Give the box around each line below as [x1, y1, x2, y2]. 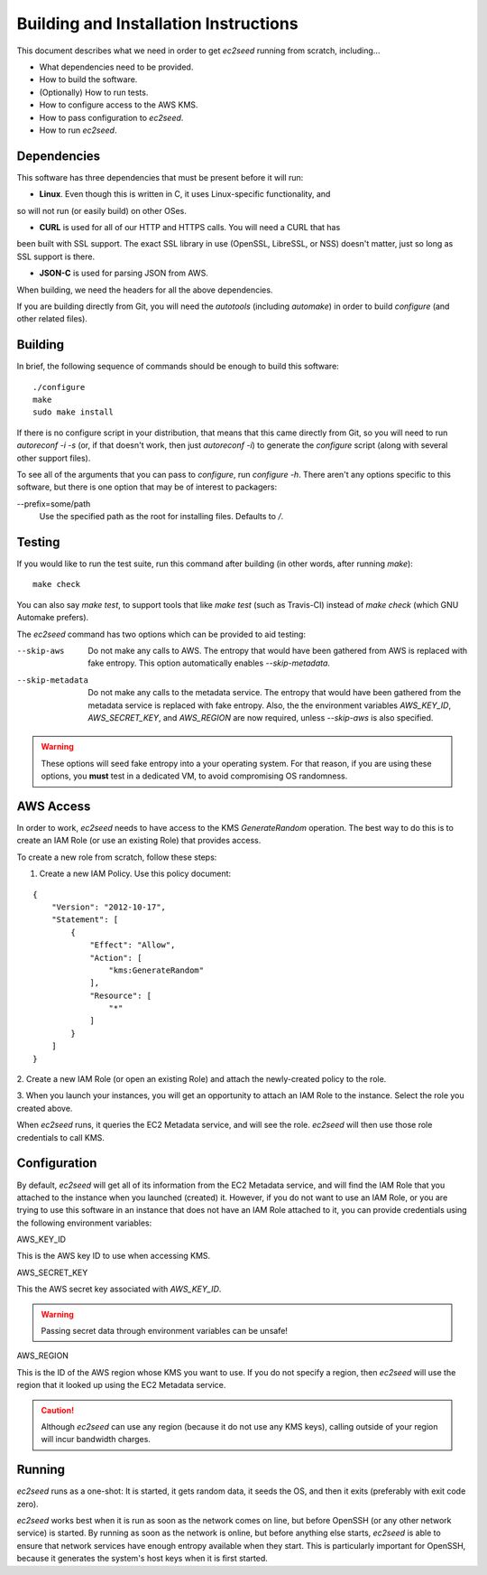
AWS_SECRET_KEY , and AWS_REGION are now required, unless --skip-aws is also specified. [87, 712, 434, 722]
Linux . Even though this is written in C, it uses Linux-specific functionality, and [39, 189, 331, 200]
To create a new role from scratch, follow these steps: [16, 852, 217, 862]
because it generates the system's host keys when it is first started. [16, 1553, 268, 1564]
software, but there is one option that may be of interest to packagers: [16, 481, 278, 492]
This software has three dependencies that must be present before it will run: [16, 172, 304, 182]
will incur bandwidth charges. [41, 1434, 151, 1445]
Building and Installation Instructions [16, 14, 299, 33]
